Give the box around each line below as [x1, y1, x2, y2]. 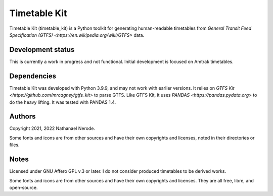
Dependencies [9, 72, 57, 80]
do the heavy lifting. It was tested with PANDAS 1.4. [9, 99, 116, 105]
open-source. [9, 184, 38, 190]
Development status [9, 45, 75, 54]
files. [9, 142, 20, 148]
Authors [9, 112, 36, 121]
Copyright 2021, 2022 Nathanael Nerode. [9, 125, 96, 132]
